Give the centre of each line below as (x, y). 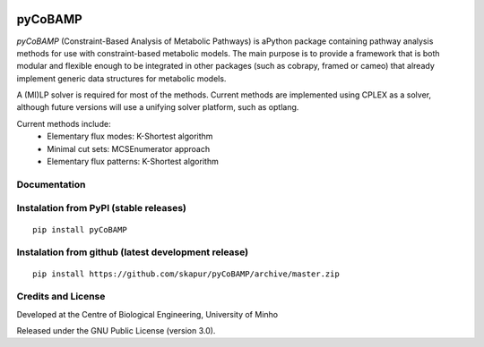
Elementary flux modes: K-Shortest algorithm (130, 136)
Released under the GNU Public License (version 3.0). (116, 331)
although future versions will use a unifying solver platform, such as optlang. (158, 107)
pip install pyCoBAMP (80, 229)
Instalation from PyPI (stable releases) (102, 208)
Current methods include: (64, 123)
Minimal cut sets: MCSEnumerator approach (129, 148)
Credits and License (61, 297)
